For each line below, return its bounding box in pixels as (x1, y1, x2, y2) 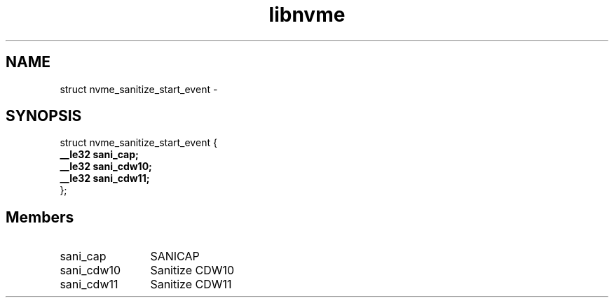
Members (6, 208, 74, 226)
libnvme (268, 3, 346, 27)
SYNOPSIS (6, 107, 82, 125)
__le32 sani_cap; (60, 148, 139, 161)
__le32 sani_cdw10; (60, 160, 152, 173)
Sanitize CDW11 (150, 277, 232, 292)
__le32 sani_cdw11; (60, 172, 150, 185)
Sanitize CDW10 (150, 263, 235, 278)
